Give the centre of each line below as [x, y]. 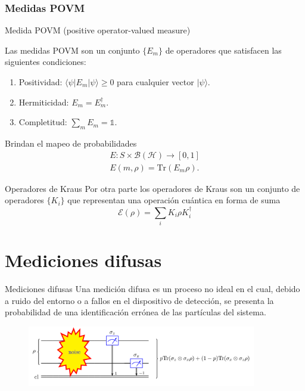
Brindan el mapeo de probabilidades [71, 143]
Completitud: [43, 122]
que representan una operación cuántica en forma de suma [174, 200]
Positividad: [41, 82]
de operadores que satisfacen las [223, 50]
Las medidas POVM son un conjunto [72, 50]
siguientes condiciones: [46, 62]
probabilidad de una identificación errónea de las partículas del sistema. [136, 312]
